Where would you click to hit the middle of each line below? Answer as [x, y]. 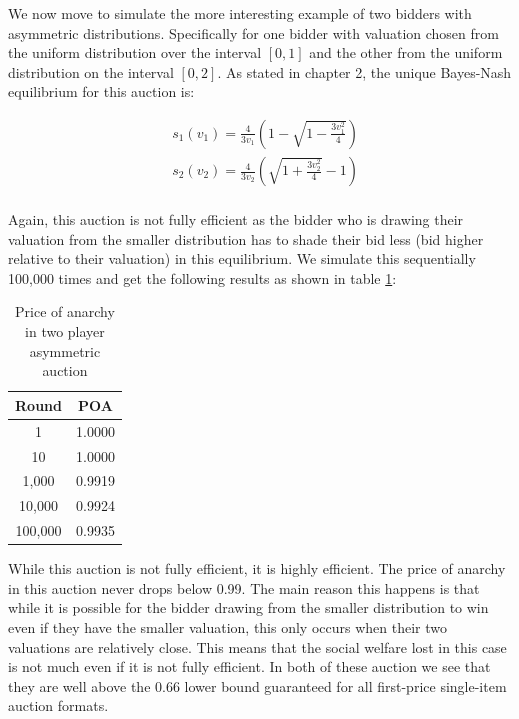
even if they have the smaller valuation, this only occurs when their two [227, 626]
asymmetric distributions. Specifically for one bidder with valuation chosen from [253, 32]
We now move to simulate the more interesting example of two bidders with [240, 13]
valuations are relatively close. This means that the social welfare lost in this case [257, 646]
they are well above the [79, 685]
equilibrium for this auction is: [101, 91]
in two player [65, 331]
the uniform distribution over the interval [135, 52]
